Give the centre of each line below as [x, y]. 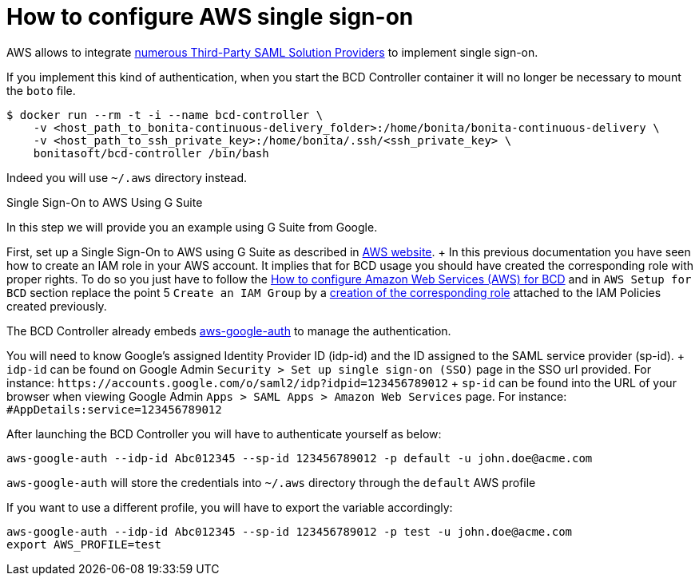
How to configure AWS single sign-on [210, 17]
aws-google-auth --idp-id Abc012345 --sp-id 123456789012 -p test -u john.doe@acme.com [290, 531]
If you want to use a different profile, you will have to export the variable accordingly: [230, 507]
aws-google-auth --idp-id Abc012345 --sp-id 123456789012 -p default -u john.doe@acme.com [300, 458]
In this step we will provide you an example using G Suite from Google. [192, 227]
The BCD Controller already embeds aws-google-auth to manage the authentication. [229, 331]
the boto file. [41, 90]
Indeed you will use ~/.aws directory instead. [127, 177]
